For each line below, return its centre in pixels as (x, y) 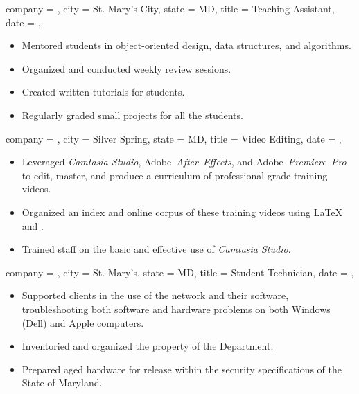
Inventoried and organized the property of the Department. (148, 346)
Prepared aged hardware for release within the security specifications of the (182, 369)
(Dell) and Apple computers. (83, 322)
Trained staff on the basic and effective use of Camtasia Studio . (156, 249)
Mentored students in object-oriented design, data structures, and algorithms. (186, 45)
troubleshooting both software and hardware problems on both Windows (176, 308)
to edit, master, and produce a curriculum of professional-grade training (175, 175)
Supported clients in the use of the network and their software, (155, 295)
